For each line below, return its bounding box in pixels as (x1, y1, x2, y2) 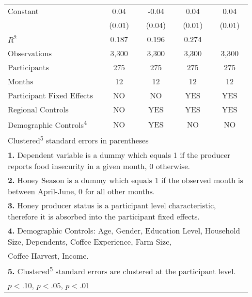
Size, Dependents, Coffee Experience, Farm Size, (8, 235, 172, 247)
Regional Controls (8, 104, 69, 115)
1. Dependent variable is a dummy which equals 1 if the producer (8, 149, 231, 160)
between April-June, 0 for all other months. (8, 185, 155, 197)
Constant (8, 5, 39, 16)
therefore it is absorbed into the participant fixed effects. (8, 210, 200, 222)
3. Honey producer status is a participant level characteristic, (8, 199, 216, 211)
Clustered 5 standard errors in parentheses (8, 133, 149, 146)
